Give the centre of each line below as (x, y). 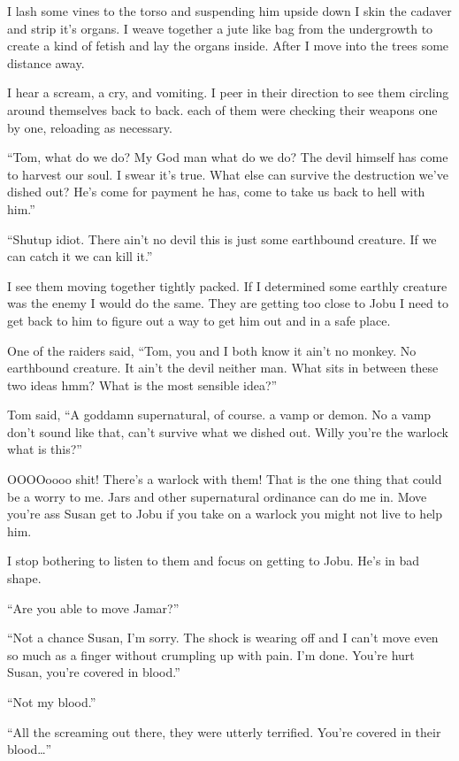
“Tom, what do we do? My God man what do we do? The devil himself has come (228, 157)
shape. (24, 578)
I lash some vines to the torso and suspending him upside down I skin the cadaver (229, 11)
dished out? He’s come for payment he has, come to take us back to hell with (216, 192)
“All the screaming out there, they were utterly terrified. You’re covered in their (224, 731)
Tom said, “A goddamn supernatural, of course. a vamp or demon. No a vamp (219, 415)
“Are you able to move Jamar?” (93, 607)
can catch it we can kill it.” (80, 256)
